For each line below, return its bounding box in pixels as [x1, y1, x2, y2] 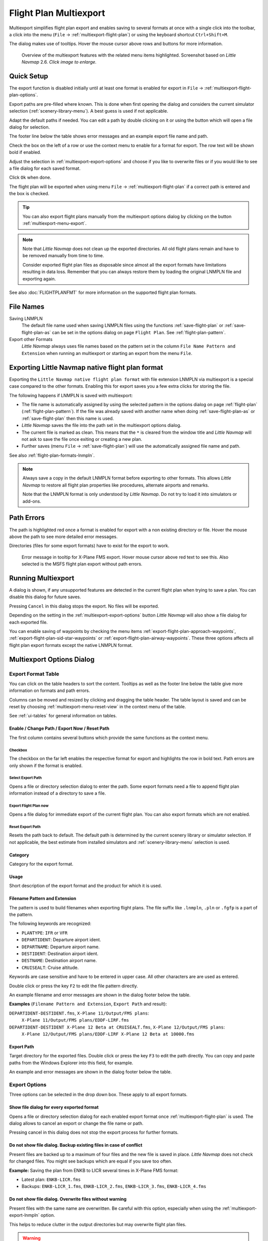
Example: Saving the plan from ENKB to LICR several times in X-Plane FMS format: [9, 1167, 179, 1173]
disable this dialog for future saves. [9, 594, 81, 600]
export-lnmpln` [9, 1212, 40, 1218]
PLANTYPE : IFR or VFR [21, 930, 68, 936]
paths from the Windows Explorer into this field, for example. [9, 1060, 134, 1066]
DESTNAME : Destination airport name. [21, 958, 97, 964]
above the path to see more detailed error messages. [9, 534, 118, 540]
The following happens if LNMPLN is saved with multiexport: [9, 392, 133, 398]
